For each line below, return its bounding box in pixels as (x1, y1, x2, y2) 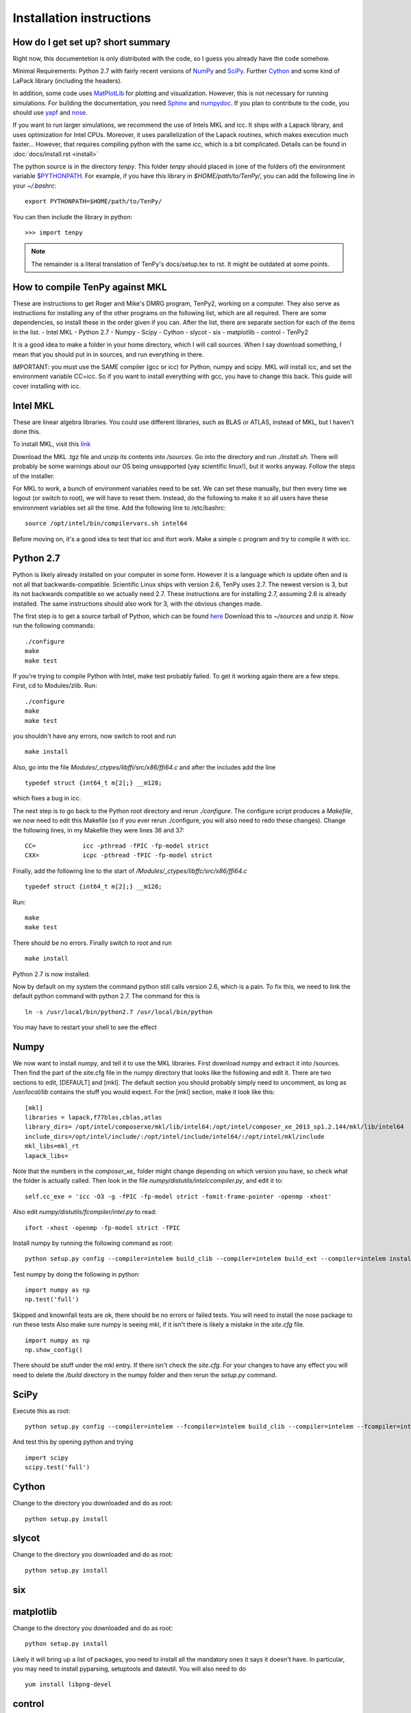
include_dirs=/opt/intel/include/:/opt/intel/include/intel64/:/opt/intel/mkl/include (25, 1133, 325, 1140)
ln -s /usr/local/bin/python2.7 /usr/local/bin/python (25, 1008, 213, 1015)
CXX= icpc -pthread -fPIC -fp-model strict (25, 852, 213, 859)
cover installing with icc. (12, 382, 82, 390)
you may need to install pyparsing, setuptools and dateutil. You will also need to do (12, 1664, 247, 1673)
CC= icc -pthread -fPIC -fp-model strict (25, 842, 209, 850)
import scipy (25, 1453, 68, 1462)
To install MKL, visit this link (12, 440, 91, 448)
